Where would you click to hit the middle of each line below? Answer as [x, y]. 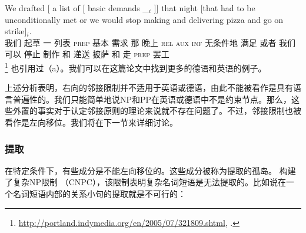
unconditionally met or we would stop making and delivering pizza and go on [144, 19]
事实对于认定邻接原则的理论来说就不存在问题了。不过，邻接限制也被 [169, 111]
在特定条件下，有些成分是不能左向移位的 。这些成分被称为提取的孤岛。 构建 [150, 170]
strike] [16, 31]
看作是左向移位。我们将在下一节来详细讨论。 [91, 122]
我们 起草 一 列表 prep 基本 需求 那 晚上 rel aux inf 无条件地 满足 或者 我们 [150, 42]
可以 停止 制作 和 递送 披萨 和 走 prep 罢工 [87, 54]
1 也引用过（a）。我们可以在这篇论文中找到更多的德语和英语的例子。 [136, 67]
